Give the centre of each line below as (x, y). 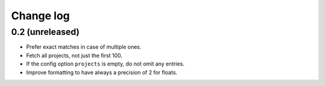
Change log (41, 16)
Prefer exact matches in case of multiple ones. (84, 47)
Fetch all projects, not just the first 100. (74, 55)
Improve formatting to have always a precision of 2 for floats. (102, 72)
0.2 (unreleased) (45, 32)
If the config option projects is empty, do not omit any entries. (105, 64)
